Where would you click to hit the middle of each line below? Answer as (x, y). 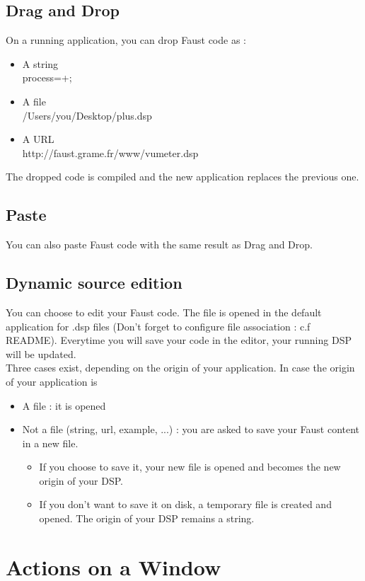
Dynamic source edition (94, 283)
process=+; (47, 77)
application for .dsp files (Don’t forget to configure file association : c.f (158, 326)
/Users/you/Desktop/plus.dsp (87, 115)
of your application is (52, 381)
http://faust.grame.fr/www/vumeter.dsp (110, 153)
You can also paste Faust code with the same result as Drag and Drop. (159, 245)
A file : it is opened (64, 405)
